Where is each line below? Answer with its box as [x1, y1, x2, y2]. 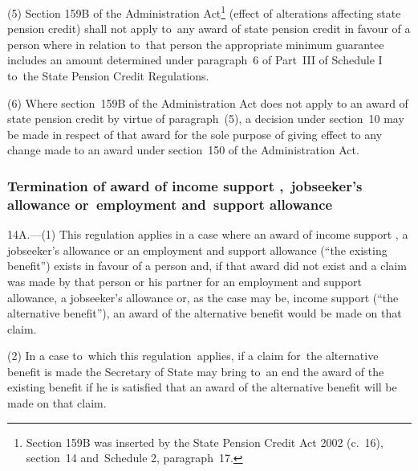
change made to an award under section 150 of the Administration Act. [7, 141, 359, 158]
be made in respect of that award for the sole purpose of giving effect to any [7, 125, 383, 142]
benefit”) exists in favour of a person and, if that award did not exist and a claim [7, 257, 407, 274]
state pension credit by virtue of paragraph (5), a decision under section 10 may [7, 110, 404, 127]
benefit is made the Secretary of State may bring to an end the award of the [7, 362, 384, 379]
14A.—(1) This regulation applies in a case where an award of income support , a [7, 226, 408, 243]
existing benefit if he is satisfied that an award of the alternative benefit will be [7, 379, 397, 395]
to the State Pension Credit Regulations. [7, 68, 209, 84]
